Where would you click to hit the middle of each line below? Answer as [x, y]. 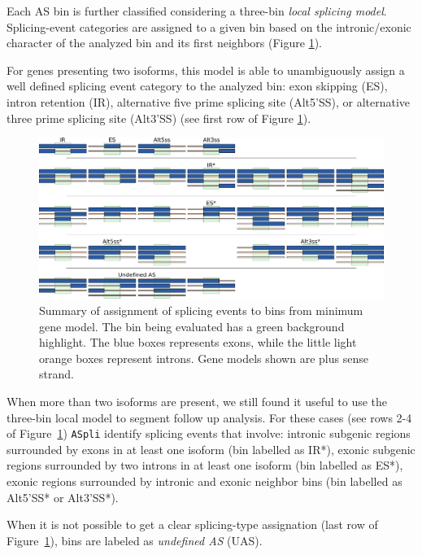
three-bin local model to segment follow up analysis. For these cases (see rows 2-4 [209, 417]
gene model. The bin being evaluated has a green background [192, 326]
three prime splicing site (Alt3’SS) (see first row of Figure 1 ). [159, 118]
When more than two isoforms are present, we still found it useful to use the [197, 402]
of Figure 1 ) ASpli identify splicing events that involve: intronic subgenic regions [209, 433]
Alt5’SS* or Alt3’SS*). [63, 497]
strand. [57, 374]
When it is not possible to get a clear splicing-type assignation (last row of [192, 524]
